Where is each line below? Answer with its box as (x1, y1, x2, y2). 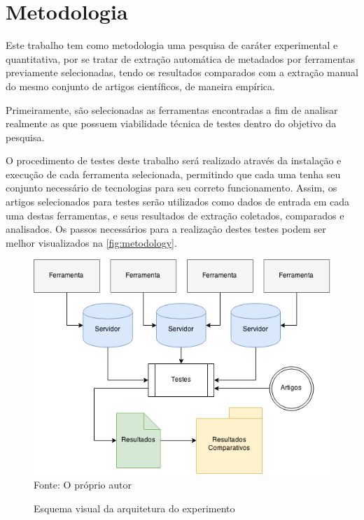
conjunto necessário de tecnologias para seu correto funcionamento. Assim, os (6, 180, 337, 195)
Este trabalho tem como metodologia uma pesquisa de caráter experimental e (6, 38, 338, 52)
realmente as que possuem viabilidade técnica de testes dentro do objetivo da (6, 116, 337, 131)
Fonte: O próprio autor (34, 477, 132, 492)
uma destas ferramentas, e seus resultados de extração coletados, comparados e (6, 208, 344, 222)
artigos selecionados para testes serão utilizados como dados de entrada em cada (6, 194, 350, 209)
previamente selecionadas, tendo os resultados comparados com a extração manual (6, 65, 358, 80)
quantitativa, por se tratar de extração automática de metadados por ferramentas (6, 51, 356, 66)
